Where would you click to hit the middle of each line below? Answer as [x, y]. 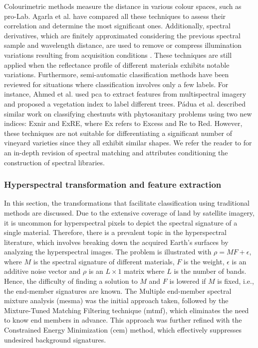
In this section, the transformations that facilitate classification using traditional [127, 203]
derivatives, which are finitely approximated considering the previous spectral [122, 35]
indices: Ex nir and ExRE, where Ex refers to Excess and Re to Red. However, [123, 123]
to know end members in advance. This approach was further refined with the [123, 320]
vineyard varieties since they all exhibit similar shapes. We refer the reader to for [128, 143]
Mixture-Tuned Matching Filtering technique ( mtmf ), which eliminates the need [127, 310]
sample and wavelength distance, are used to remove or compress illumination [123, 45]
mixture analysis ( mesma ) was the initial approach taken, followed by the [116, 300]
